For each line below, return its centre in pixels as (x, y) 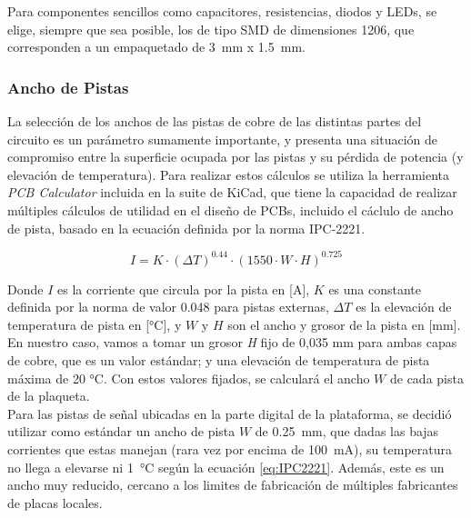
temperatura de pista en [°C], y (95, 324)
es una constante (375, 289)
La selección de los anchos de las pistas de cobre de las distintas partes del (215, 121)
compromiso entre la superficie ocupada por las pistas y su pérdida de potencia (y (235, 157)
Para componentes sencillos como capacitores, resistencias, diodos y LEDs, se (222, 11)
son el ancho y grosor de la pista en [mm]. (344, 324)
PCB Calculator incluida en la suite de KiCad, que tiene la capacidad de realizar (232, 192)
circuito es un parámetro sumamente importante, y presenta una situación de (222, 139)
